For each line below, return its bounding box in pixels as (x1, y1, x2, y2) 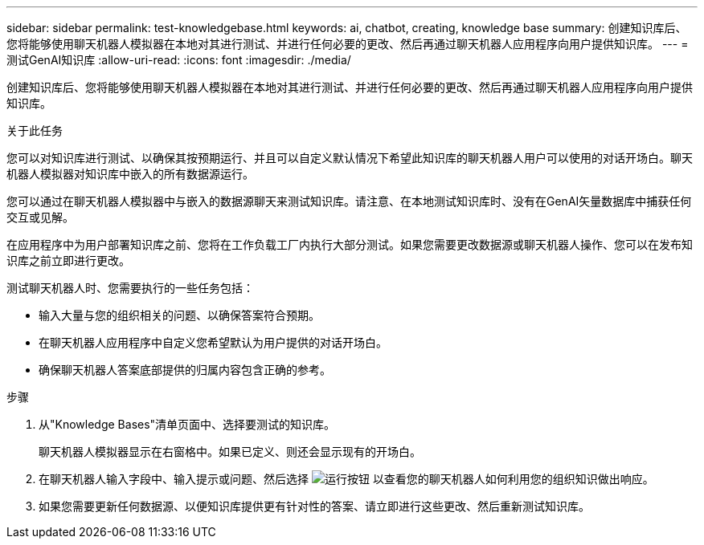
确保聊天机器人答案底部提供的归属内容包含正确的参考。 (39, 363, 331, 376)
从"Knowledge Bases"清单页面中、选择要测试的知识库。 (39, 417, 336, 431)
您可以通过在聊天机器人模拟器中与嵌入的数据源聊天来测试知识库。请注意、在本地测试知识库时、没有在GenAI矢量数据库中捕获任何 (6, 194, 692, 208)
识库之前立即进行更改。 (6, 254, 130, 267)
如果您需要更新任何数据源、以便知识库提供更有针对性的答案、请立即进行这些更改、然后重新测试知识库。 (39, 499, 590, 513)
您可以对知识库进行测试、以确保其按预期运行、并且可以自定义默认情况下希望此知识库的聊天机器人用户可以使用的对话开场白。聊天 (6, 151, 693, 165)
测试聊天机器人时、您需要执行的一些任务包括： (6, 281, 254, 295)
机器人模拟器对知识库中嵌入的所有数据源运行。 (6, 167, 254, 181)
